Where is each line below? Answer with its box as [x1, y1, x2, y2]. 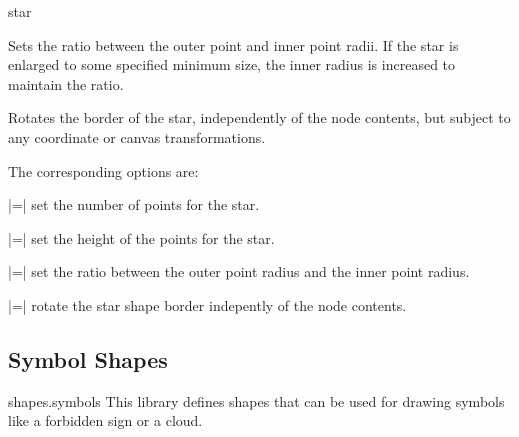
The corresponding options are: [8, 160, 199, 181]
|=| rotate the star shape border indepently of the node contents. [8, 294, 407, 315]
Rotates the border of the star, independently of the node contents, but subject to [8, 107, 511, 128]
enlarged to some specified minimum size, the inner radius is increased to [8, 54, 456, 75]
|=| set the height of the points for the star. [8, 227, 275, 248]
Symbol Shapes [8, 343, 168, 374]
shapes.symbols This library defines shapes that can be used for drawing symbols [8, 390, 505, 411]
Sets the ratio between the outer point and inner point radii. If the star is [8, 34, 459, 55]
